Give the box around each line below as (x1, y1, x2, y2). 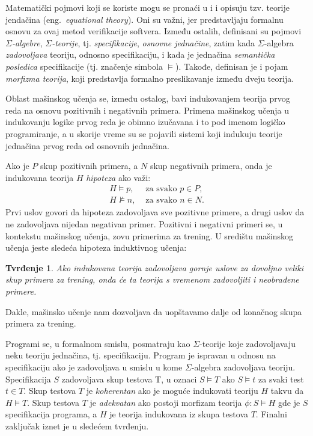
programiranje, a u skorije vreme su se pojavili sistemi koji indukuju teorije (5, 127, 282, 140)
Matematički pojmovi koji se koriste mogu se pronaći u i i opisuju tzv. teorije (5, 1, 290, 13)
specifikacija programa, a (5, 408, 97, 420)
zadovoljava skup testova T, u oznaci (61, 372, 197, 385)
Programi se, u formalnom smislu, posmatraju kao (5, 337, 190, 349)
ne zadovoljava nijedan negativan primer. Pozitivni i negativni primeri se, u (5, 217, 283, 230)
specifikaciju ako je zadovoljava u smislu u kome (5, 360, 183, 373)
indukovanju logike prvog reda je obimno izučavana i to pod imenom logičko (5, 115, 285, 128)
